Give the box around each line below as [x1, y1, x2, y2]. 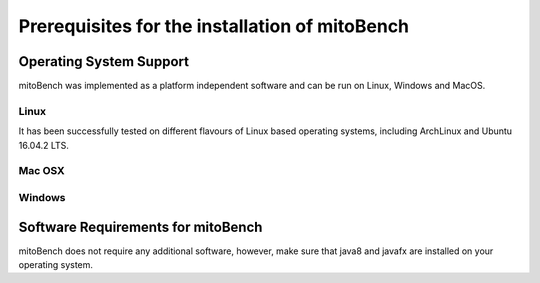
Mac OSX [18, 164, 65, 178]
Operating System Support [18, 53, 190, 70]
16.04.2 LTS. [18, 139, 70, 151]
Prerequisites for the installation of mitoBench [18, 15, 410, 37]
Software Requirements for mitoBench [18, 218, 263, 235]
